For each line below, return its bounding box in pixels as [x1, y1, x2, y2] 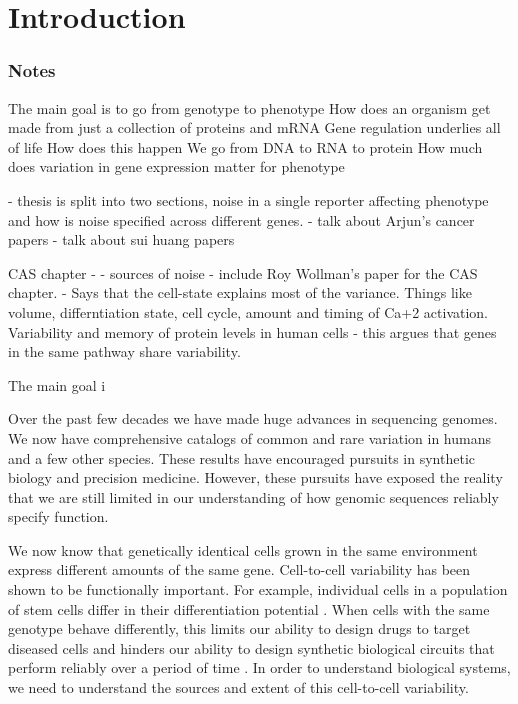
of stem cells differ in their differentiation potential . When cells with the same [8, 598, 490, 619]
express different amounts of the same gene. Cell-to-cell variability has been [8, 559, 471, 580]
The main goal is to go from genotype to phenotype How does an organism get [8, 97, 491, 118]
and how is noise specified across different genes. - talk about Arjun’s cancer [8, 209, 475, 230]
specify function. [8, 506, 109, 527]
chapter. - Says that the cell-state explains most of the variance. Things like [8, 282, 472, 303]
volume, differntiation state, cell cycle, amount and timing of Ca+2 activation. [8, 301, 489, 322]
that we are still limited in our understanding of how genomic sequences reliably [8, 486, 499, 507]
